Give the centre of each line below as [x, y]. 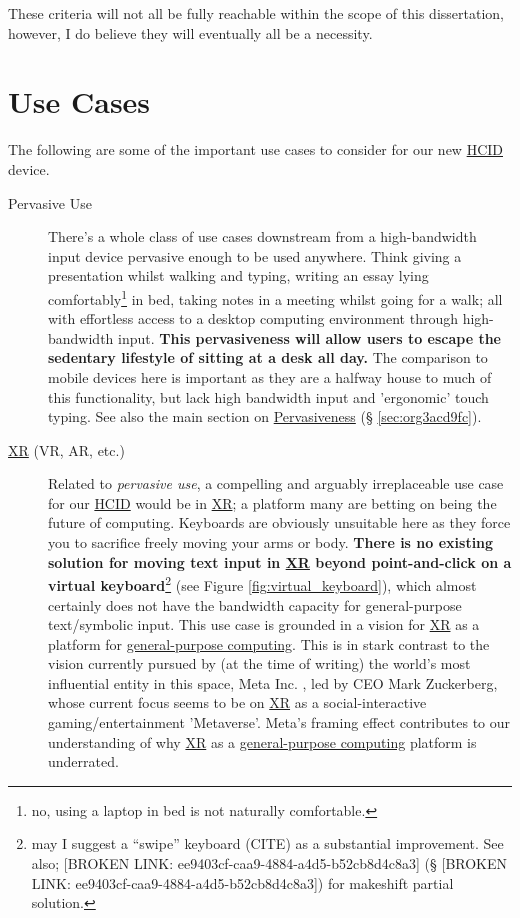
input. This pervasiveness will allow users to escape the [309, 337]
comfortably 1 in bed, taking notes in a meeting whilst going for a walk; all [275, 297]
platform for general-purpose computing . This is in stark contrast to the [269, 643]
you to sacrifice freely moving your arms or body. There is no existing [271, 542]
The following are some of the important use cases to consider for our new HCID [255, 149]
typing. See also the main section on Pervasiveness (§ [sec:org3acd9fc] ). [265, 416]
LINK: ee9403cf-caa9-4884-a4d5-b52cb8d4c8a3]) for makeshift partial [242, 882]
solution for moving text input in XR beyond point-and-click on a [280, 561]
